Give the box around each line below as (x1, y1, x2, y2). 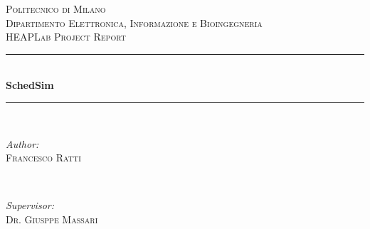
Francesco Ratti (6, 150, 81, 165)
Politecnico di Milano (6, 1, 106, 16)
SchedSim (6, 78, 54, 92)
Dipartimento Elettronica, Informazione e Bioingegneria (6, 15, 263, 30)
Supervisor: (6, 198, 54, 213)
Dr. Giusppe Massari (6, 211, 98, 226)
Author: (6, 136, 39, 151)
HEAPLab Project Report (6, 29, 126, 44)
